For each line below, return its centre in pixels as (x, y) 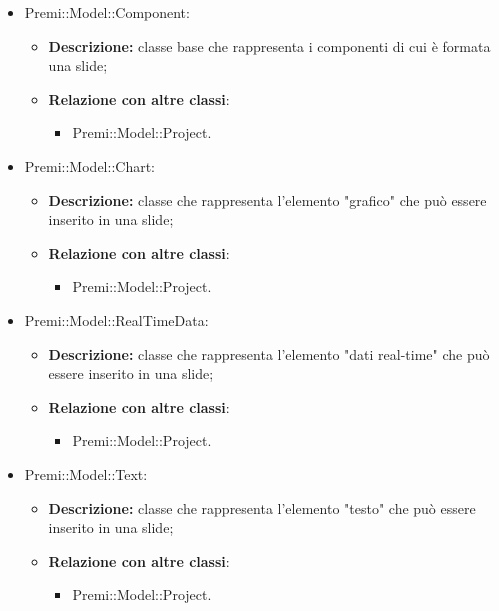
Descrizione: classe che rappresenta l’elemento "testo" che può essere (262, 507)
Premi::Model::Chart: (89, 165)
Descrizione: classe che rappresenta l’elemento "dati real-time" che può (269, 353)
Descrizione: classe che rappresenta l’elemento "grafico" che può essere (267, 199)
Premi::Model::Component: (107, 12)
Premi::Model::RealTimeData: (116, 319)
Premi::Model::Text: (86, 473)
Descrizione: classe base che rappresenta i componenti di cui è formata (269, 45)
